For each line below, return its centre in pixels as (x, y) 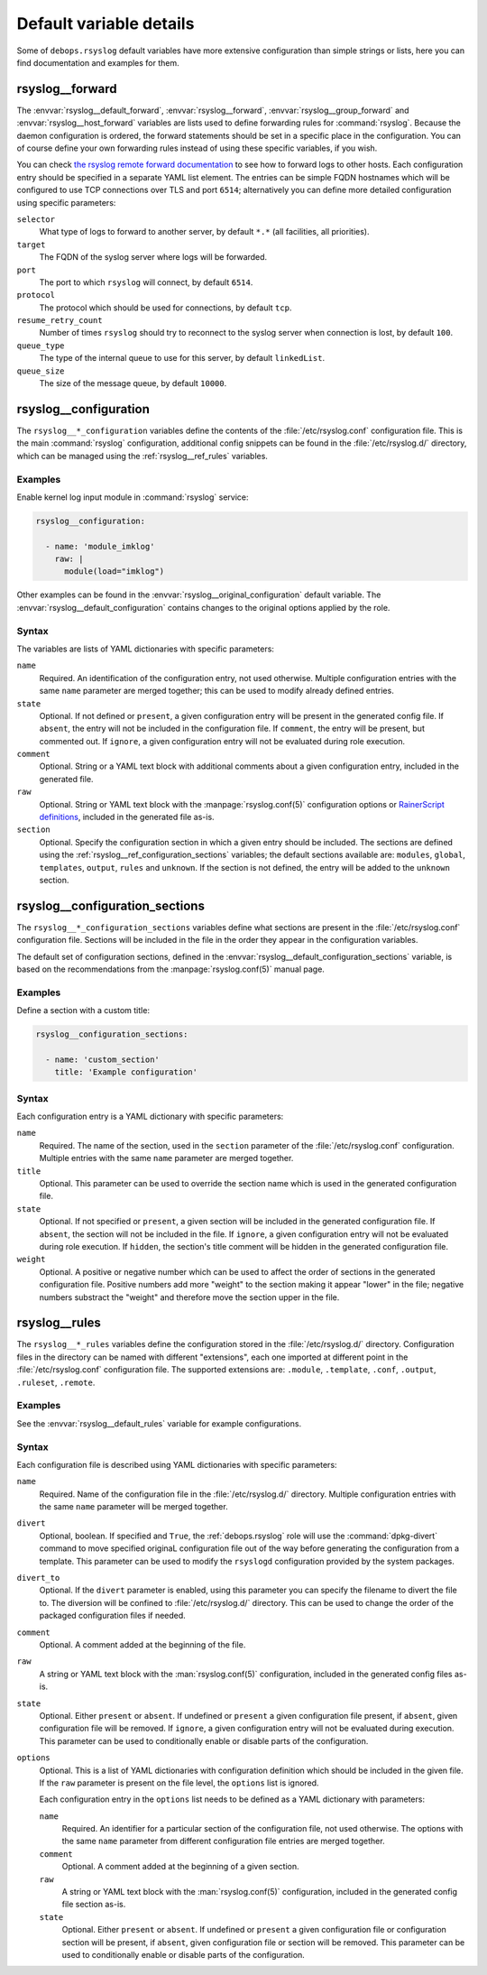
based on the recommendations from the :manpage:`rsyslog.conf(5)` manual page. (170, 969)
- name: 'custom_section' (102, 1059)
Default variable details (106, 23)
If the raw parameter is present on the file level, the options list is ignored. (179, 1783)
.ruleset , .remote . (56, 1382)
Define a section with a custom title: (83, 1011)
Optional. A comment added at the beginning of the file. (142, 1644)
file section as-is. (94, 1905)
